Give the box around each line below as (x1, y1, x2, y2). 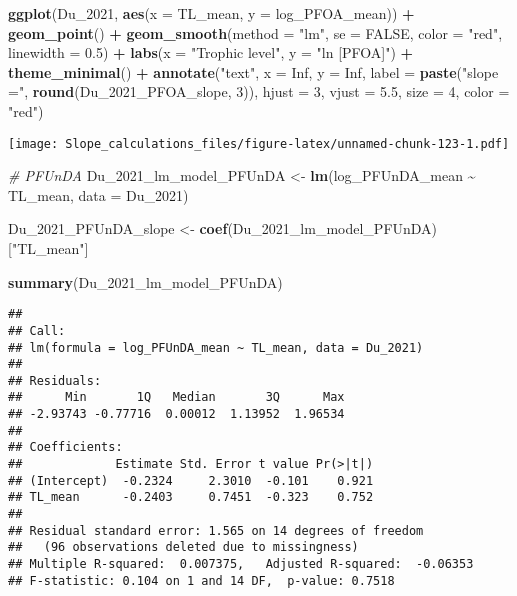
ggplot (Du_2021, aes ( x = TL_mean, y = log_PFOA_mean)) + (8, 3, 415, 23)
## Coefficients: (8, 440, 123, 455)
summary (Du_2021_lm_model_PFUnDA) (8, 271, 283, 292)
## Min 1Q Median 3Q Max (8, 390, 345, 405)
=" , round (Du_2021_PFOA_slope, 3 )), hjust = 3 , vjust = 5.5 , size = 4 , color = (8, 81, 510, 102)
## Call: (8, 323, 66, 338)
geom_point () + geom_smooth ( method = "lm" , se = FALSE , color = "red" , (8, 22, 503, 43)
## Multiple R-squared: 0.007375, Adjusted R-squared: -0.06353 (8, 557, 474, 572)
